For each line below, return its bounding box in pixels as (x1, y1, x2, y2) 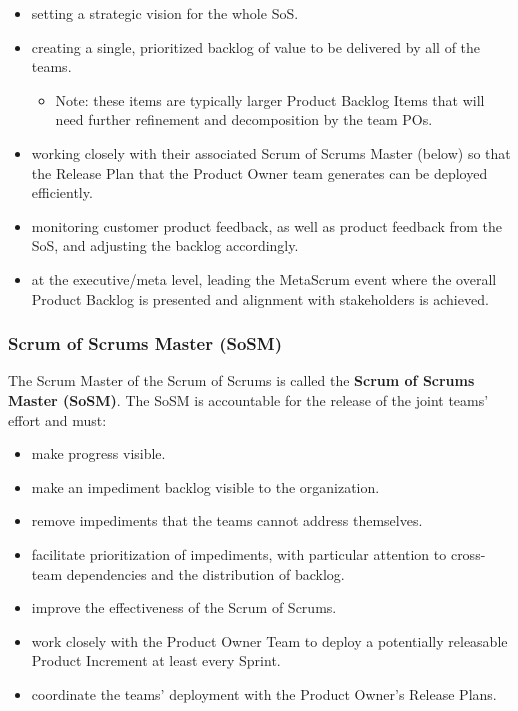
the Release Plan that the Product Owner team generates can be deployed (31, 162, 488, 183)
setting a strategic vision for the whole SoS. (31, 3, 299, 23)
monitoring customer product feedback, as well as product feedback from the (31, 215, 502, 236)
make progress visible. (31, 443, 166, 464)
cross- (450, 543, 486, 564)
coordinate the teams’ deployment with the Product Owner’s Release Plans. (31, 683, 497, 704)
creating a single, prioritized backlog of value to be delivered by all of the (31, 36, 481, 57)
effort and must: (8, 409, 107, 430)
